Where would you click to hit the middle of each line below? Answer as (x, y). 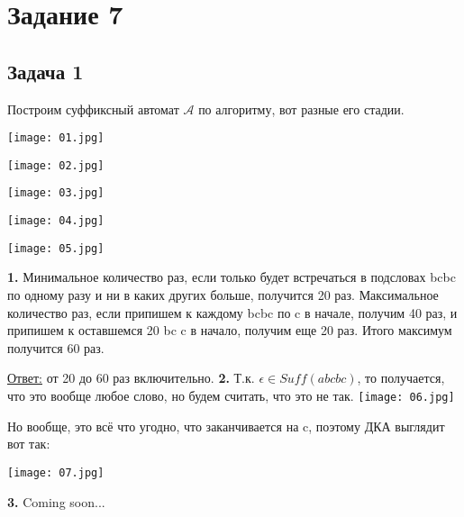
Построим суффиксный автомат (93, 109)
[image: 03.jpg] (56, 193)
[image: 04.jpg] (56, 221)
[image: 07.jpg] (56, 472)
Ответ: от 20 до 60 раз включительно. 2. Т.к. (131, 378)
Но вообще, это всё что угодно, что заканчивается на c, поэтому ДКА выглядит (226, 426)
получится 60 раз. (56, 347)
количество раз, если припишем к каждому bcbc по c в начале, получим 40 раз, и (232, 312)
